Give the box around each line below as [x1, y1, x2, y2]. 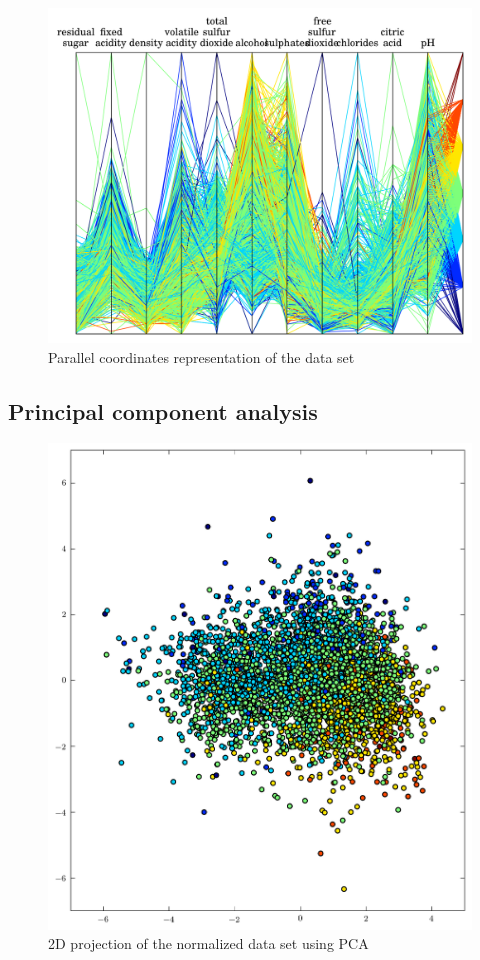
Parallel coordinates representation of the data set [48, 346, 355, 367]
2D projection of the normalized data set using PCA [48, 933, 369, 954]
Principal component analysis [8, 395, 318, 426]
